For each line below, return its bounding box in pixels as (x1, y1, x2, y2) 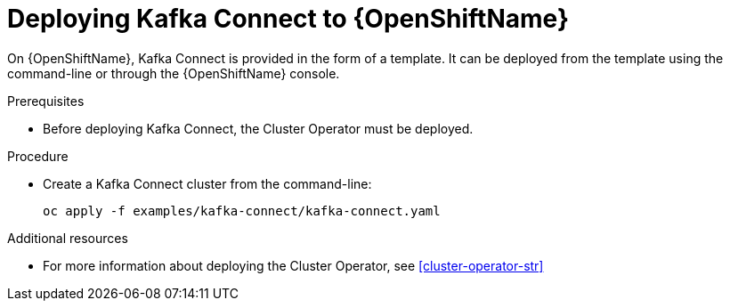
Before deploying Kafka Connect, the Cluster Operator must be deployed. (43, 120, 474, 136)
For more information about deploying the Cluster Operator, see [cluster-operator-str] (43, 257, 544, 273)
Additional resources (7, 230, 128, 246)
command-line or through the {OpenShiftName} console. (7, 65, 340, 81)
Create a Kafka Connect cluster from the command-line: (43, 175, 372, 191)
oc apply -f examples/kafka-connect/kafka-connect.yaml (43, 203, 441, 218)
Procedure (7, 148, 69, 164)
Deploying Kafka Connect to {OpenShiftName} (7, 4, 570, 34)
